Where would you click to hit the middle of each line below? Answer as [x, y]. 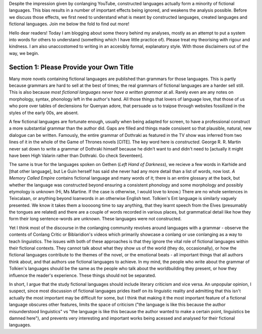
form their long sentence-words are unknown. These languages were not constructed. [95, 219]
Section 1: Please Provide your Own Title [71, 67]
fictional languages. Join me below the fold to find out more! [69, 24]
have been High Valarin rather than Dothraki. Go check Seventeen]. [76, 155]
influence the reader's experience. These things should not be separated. [82, 275]
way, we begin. [24, 53]
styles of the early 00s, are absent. [44, 113]
